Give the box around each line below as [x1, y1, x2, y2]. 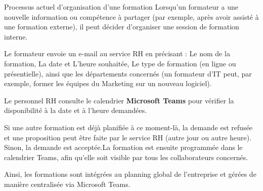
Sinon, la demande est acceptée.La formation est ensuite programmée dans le [4, 142, 243, 152]
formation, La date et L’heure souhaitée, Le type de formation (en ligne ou [4, 58, 236, 68]
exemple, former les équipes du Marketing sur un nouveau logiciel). [4, 78, 212, 89]
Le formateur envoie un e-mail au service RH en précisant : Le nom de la [4, 48, 230, 59]
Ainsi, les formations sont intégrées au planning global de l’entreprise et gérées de [4, 169, 256, 179]
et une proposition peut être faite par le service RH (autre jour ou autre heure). [4, 132, 252, 142]
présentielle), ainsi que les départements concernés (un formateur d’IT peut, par [4, 68, 252, 79]
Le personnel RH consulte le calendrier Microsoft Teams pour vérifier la [4, 95, 234, 105]
